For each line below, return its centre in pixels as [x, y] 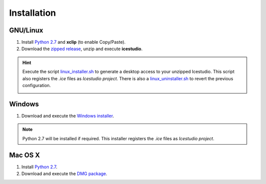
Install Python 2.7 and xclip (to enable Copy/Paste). [73, 42]
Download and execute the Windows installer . [68, 116]
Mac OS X [25, 155]
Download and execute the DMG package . [65, 174]
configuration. [37, 86]
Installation [33, 13]
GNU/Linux [26, 30]
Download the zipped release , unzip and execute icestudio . [82, 49]
